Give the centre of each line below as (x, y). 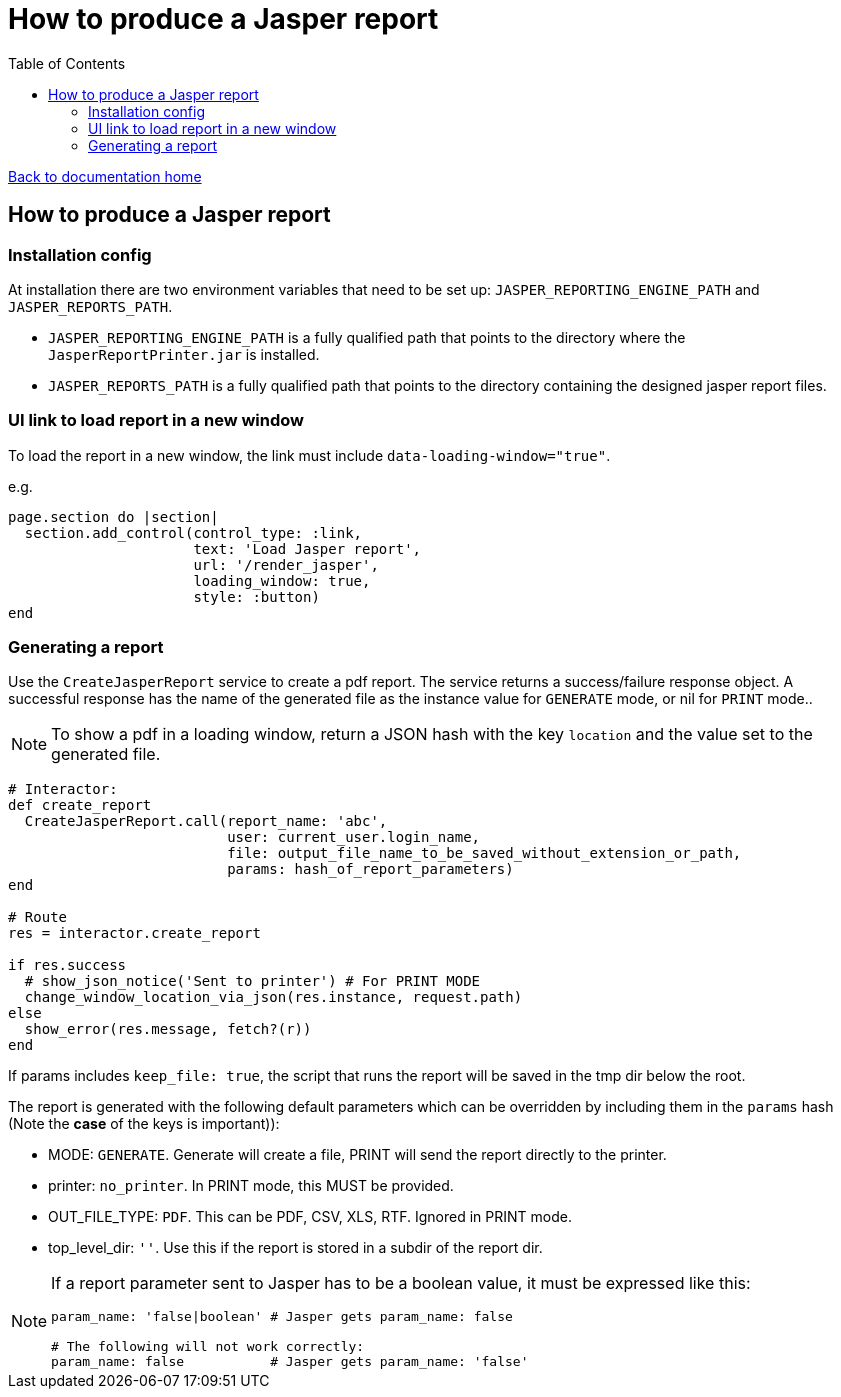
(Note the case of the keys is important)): (144, 1124)
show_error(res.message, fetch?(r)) (168, 1029)
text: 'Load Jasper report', (307, 548)
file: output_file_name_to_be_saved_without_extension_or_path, (484, 853)
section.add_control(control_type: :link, (193, 532)
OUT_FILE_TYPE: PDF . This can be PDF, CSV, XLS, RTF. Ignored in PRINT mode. (310, 1217)
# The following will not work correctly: (208, 1347)
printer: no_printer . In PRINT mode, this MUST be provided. (251, 1186)
